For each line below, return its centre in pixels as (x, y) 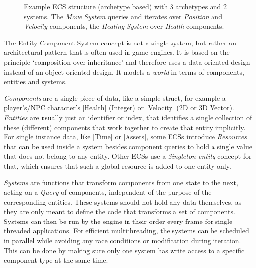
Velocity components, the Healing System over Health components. (124, 26)
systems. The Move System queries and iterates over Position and (123, 16)
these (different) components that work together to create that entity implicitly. (125, 127)
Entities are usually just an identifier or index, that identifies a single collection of (128, 117)
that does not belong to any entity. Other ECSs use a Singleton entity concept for (128, 156)
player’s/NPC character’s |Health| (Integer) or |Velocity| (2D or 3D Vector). (119, 108)
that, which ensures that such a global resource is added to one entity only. (118, 165)
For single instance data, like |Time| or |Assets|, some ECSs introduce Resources (125, 137)
